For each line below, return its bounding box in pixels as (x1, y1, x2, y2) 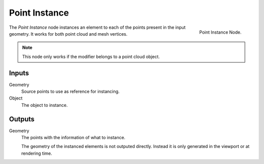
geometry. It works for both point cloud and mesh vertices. (9, 31, 128, 37)
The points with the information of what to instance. (21, 135, 126, 141)
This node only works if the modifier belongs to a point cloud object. (22, 54, 160, 60)
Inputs (9, 69, 29, 77)
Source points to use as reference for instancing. (21, 88, 120, 95)
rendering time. (21, 150, 52, 156)
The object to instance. (21, 102, 68, 108)
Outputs (9, 115, 35, 123)
